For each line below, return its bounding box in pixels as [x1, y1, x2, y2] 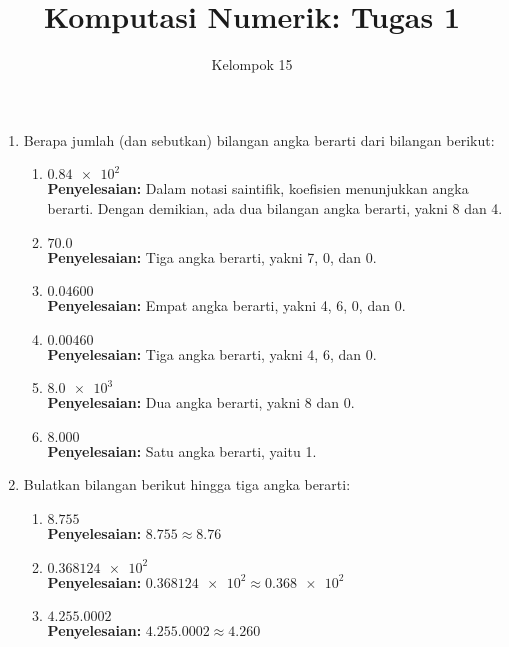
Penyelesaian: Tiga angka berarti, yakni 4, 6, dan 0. [47, 343, 377, 364]
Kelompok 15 [211, 54, 293, 75]
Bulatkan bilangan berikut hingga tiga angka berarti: [23, 474, 351, 495]
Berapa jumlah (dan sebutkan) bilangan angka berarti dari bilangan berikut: [23, 129, 495, 150]
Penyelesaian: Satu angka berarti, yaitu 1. [47, 440, 317, 461]
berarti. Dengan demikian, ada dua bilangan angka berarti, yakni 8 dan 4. [47, 197, 503, 218]
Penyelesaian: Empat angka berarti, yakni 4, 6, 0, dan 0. [47, 295, 406, 316]
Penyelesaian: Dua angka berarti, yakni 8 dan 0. [47, 392, 355, 413]
